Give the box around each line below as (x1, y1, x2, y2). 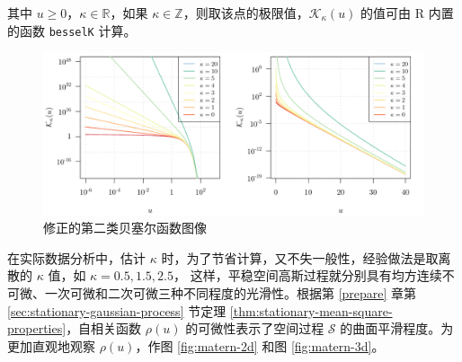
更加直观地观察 (7, 336, 95, 355)
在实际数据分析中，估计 (7, 248, 146, 267)
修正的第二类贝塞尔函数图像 (43, 218, 207, 237)
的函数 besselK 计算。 (7, 21, 137, 40)
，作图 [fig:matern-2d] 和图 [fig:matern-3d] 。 (135, 336, 385, 355)
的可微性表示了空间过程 (185, 319, 324, 338)
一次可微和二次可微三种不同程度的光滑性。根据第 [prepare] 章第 (44, 283, 417, 302)
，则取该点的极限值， (182, 4, 309, 22)
